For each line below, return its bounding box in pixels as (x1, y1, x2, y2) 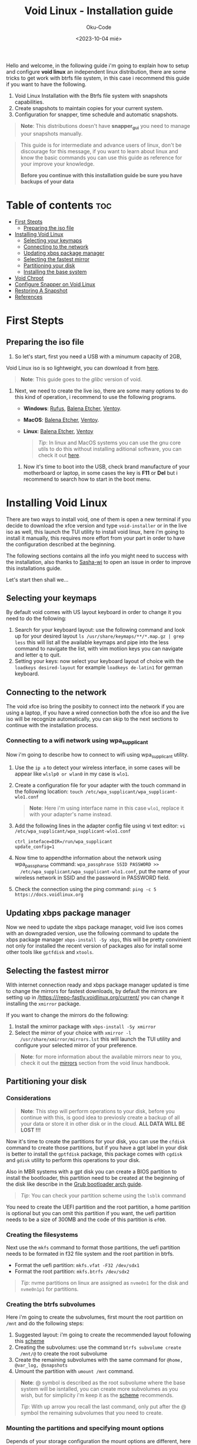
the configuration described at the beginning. (6, 540, 116, 547)
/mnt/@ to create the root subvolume (20, 1350, 108, 1357)
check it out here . (38, 451, 81, 458)
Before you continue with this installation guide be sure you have (20, 171, 183, 179)
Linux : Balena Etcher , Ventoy (23, 427, 94, 434)
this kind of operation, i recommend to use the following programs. (14, 393, 176, 400)
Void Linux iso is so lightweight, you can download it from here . (6, 364, 160, 371)
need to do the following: (6, 615, 66, 622)
